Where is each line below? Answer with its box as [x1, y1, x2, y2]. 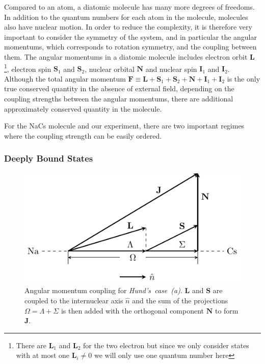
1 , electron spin [4, 62, 51, 74]
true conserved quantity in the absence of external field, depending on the [4, 83, 234, 94]
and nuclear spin [145, 63, 197, 74]
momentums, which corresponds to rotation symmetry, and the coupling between [4, 41, 257, 52]
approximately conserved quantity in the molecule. [4, 103, 162, 114]
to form [215, 305, 238, 316]
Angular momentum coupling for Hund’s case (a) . [24, 285, 182, 296]
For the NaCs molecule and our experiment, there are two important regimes [4, 120, 245, 131]
